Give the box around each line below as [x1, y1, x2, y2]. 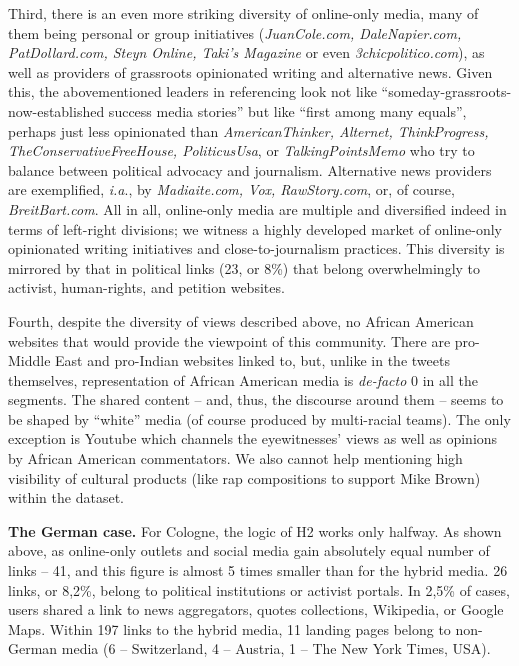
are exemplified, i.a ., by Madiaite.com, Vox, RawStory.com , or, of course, [8, 179, 455, 200]
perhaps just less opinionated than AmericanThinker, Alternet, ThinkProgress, [8, 120, 489, 141]
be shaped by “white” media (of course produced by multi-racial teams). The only [8, 408, 511, 429]
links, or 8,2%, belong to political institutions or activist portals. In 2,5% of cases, [8, 579, 510, 600]
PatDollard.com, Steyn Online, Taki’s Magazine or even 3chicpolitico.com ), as [8, 42, 485, 63]
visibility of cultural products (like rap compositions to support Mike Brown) [8, 467, 481, 488]
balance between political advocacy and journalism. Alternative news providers [8, 159, 492, 180]
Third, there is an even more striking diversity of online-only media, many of [8, 3, 479, 23]
